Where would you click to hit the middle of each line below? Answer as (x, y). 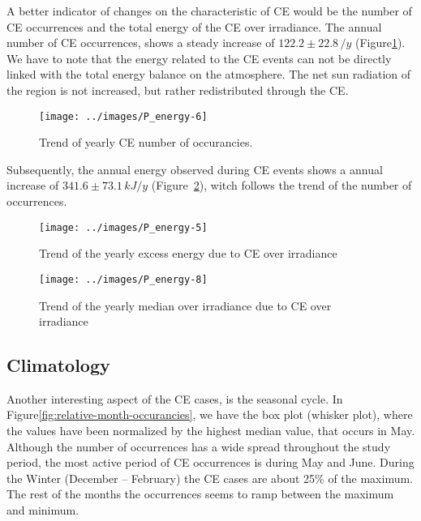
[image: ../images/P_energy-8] (123, 279)
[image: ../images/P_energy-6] (123, 116)
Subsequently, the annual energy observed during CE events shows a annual (195, 169)
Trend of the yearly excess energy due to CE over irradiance (188, 253)
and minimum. (43, 510)
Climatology (58, 365)
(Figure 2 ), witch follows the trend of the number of (281, 185)
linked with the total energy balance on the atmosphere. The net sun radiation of (209, 74)
